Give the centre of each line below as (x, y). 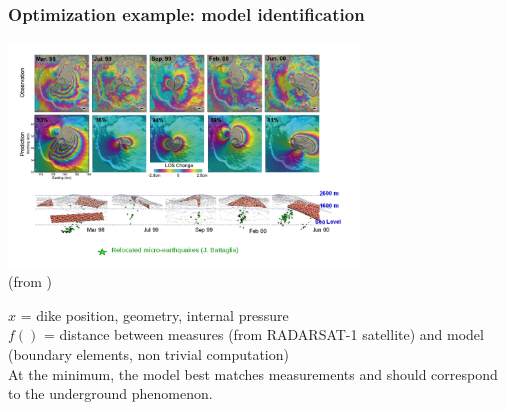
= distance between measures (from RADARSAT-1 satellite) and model (264, 334)
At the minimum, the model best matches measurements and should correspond (253, 373)
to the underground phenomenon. (110, 393)
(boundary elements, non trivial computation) (148, 353)
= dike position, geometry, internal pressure (154, 314)
